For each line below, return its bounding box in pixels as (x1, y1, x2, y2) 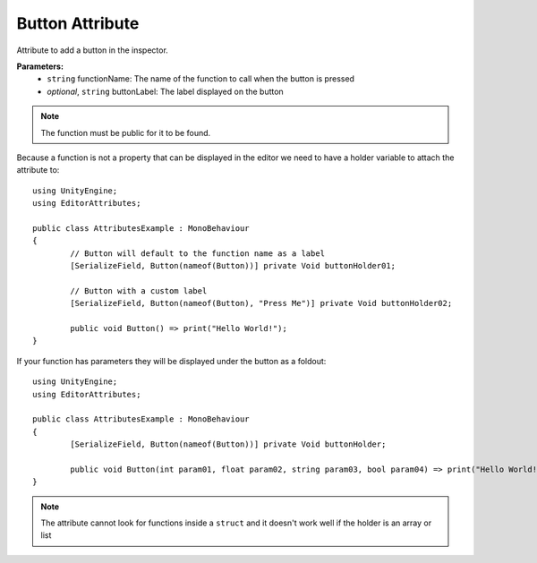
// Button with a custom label (70, 286, 208, 295)
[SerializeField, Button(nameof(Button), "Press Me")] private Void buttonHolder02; (70, 298, 453, 309)
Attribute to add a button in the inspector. (16, 45, 169, 55)
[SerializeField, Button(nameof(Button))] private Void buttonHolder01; (70, 260, 396, 271)
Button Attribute (16, 13, 140, 33)
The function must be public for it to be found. (40, 127, 211, 138)
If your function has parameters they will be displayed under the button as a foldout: (16, 355, 327, 366)
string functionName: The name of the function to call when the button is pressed (47, 73, 355, 84)
